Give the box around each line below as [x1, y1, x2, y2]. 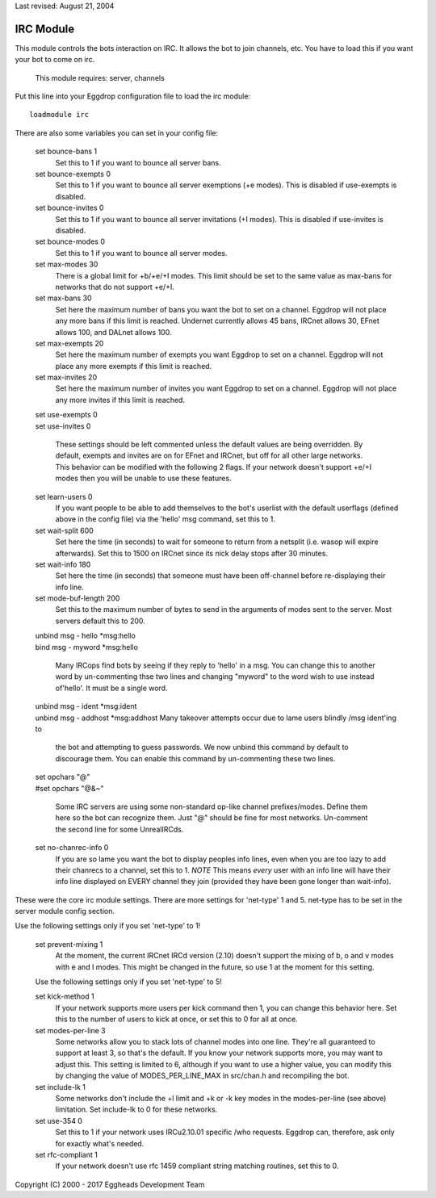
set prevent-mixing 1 [35, 939, 103, 949]
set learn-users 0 [35, 492, 93, 501]
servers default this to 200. [55, 616, 145, 626]
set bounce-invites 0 [35, 203, 104, 213]
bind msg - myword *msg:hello [35, 642, 139, 651]
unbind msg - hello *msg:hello [35, 630, 136, 641]
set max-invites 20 [35, 372, 97, 383]
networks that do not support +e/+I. [55, 282, 175, 291]
